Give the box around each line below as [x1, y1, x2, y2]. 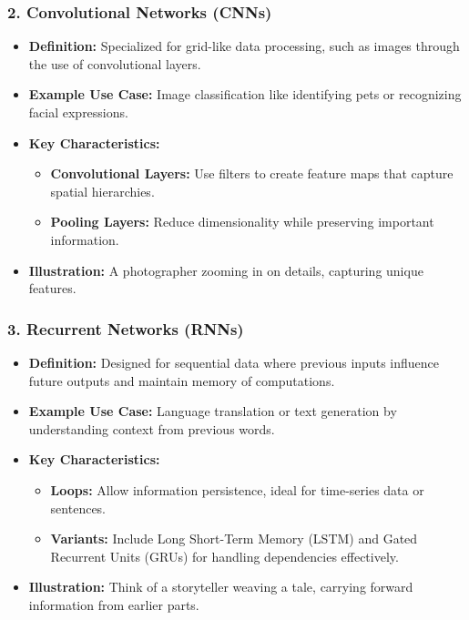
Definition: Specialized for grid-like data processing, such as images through [28, 36, 460, 56]
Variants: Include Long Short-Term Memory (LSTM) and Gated [50, 529, 418, 548]
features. [28, 279, 76, 298]
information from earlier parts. [28, 595, 199, 614]
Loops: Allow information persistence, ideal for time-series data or [50, 480, 424, 499]
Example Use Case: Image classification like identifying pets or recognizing [28, 85, 462, 104]
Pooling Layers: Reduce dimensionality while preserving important [50, 212, 434, 231]
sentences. [50, 498, 107, 517]
